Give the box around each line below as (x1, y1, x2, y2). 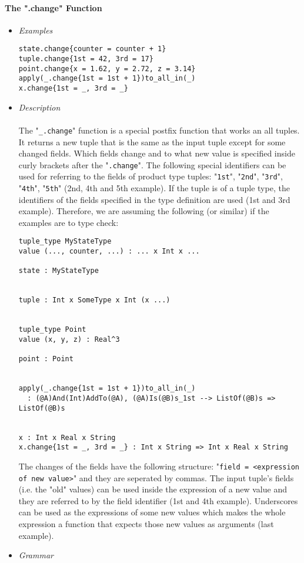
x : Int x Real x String (18, 433, 116, 442)
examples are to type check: (18, 216, 119, 228)
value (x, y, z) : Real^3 (18, 335, 120, 344)
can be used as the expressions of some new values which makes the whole (18, 506, 286, 518)
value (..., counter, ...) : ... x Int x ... (18, 247, 200, 256)
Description (18, 101, 61, 113)
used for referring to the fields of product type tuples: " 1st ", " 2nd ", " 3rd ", (18, 170, 283, 182)
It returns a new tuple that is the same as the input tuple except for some (18, 135, 286, 148)
